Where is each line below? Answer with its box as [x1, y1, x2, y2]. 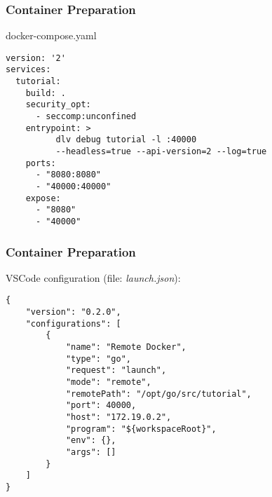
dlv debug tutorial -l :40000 [55, 135, 197, 145]
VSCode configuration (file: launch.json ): [6, 270, 181, 285]
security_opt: [25, 100, 91, 110]
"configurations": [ [25, 318, 121, 329]
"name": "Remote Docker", [65, 342, 186, 353]
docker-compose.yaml [6, 28, 97, 43]
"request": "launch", [65, 365, 167, 376]
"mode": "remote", [65, 377, 151, 388]
